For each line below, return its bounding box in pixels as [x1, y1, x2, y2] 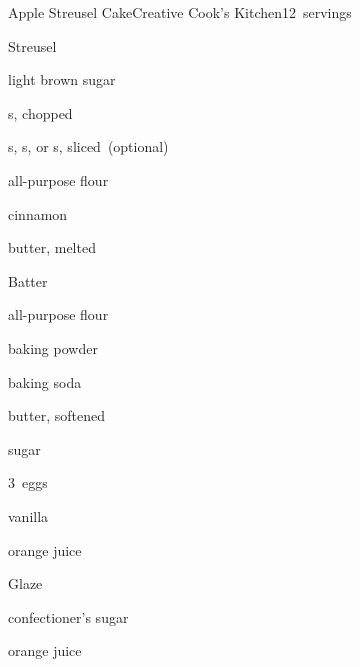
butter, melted [8, 237, 96, 258]
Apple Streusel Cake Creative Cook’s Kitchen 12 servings [8, 2, 352, 22]
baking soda [8, 371, 82, 392]
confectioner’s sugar [8, 606, 129, 627]
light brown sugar [8, 69, 116, 90]
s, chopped [8, 102, 73, 123]
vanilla [8, 505, 49, 526]
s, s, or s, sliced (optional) [8, 136, 169, 157]
